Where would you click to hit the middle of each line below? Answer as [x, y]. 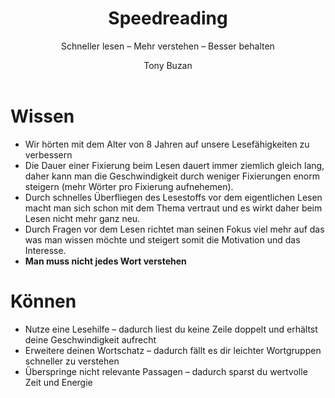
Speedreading [168, 18]
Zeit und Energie [58, 382]
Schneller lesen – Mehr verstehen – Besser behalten [168, 46]
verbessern [48, 154]
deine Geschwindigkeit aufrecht [90, 339]
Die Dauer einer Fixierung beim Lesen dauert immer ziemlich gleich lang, [174, 165]
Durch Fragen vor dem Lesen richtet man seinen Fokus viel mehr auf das [174, 229]
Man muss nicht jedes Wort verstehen [105, 261]
